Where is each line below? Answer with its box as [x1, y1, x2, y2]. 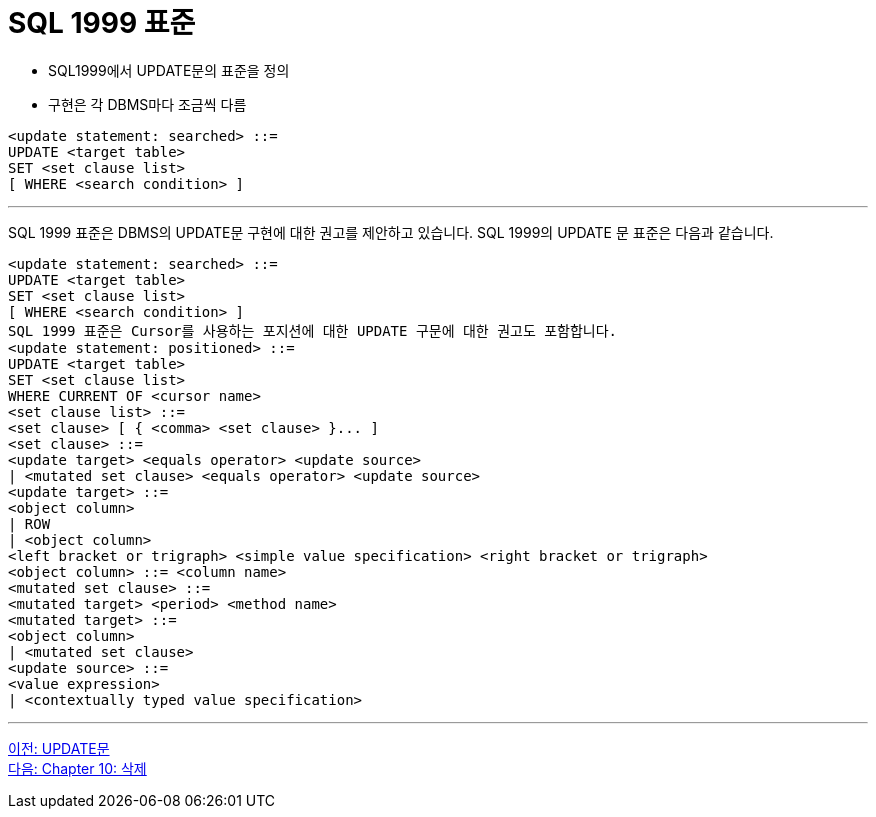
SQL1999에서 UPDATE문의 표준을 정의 [48, 61, 290, 79]
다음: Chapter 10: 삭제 [8, 759, 147, 777]
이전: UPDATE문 [8, 739, 110, 757]
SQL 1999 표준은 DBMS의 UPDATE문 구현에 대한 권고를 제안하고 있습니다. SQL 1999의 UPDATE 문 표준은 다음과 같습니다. [8, 223, 774, 241]
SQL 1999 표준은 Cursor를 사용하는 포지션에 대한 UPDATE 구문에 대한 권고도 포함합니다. [8, 322, 618, 339]
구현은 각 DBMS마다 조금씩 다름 [48, 95, 247, 113]
